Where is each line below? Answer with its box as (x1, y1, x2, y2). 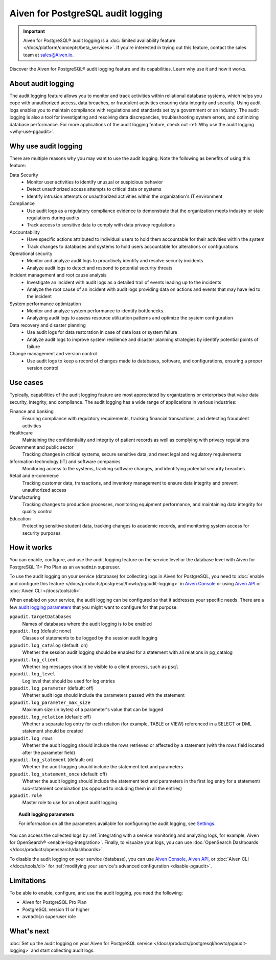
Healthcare (9, 430, 33, 436)
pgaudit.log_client (9, 657, 58, 662)
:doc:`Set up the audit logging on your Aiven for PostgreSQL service (9, 941, 153, 947)
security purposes (22, 530, 61, 536)
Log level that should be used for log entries (22, 678, 115, 684)
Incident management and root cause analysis (9, 272, 107, 278)
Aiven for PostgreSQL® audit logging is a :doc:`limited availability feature (23, 37, 176, 43)
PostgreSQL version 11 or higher (22, 906, 89, 912)
